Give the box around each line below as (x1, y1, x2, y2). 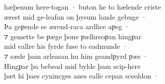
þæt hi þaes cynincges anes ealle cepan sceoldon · (4, 70, 159, 81)
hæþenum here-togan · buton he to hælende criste (4, 2, 161, 12)
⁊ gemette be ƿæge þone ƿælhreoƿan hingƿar (4, 31, 141, 41)
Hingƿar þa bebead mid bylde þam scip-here (4, 60, 141, 71)
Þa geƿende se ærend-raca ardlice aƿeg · (4, 21, 130, 32)
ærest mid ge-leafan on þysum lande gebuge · (4, 11, 147, 22)
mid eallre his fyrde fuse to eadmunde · (4, 41, 128, 51)
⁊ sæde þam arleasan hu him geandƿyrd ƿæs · (4, 50, 148, 61)
